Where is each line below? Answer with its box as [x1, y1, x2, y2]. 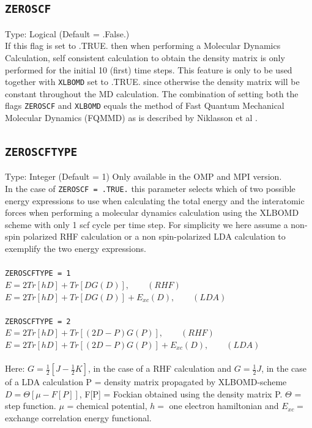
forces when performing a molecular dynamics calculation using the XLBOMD [5, 206, 299, 219]
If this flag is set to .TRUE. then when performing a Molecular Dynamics [5, 39, 281, 52]
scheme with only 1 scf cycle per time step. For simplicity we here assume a [5, 218, 288, 231]
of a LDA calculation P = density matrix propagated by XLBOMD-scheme [5, 375, 287, 388]
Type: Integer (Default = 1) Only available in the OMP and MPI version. [5, 170, 282, 183]
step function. [5, 399, 56, 412]
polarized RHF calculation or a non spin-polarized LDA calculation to [23, 230, 286, 243]
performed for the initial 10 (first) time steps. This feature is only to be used [5, 63, 292, 76]
